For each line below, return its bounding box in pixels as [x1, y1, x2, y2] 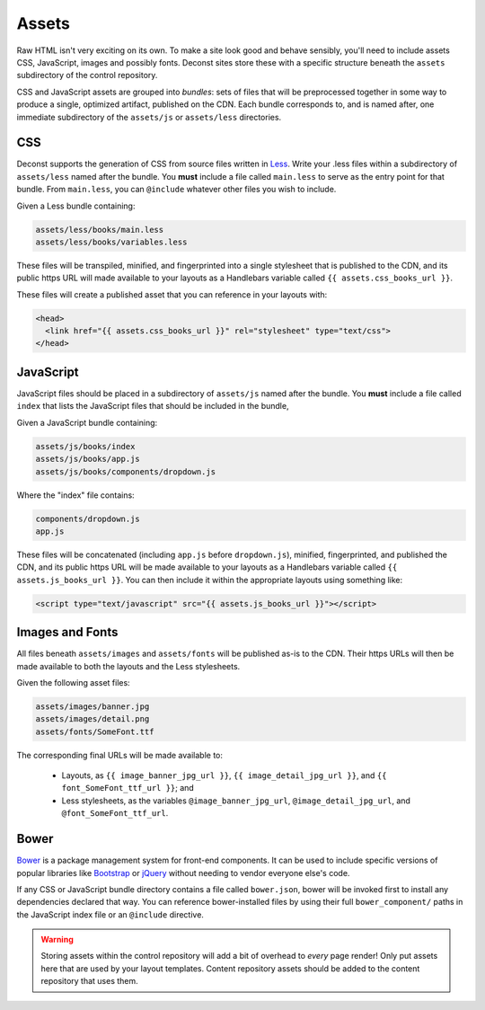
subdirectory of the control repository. [16, 70, 158, 81]
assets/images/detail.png [35, 714, 150, 724]
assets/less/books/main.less [35, 225, 164, 235]
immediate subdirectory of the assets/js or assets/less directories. [16, 111, 282, 122]
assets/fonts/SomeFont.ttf [35, 726, 154, 737]
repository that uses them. [40, 976, 138, 987]
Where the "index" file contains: [16, 490, 135, 501]
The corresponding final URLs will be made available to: [16, 749, 224, 760]
